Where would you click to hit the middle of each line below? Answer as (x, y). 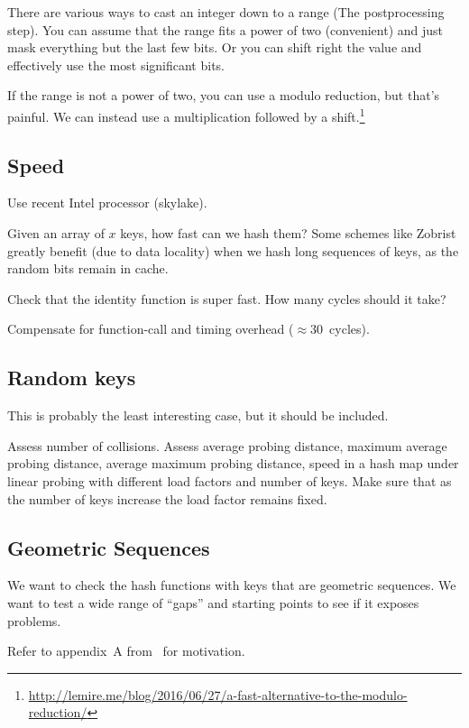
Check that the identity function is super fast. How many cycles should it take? (227, 298)
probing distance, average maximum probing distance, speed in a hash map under (233, 463)
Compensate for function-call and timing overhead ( (151, 329)
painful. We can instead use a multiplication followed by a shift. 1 (186, 115)
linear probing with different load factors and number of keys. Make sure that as (230, 480)
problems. (34, 620)
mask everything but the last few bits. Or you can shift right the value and (215, 47)
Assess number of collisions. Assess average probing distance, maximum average (227, 445)
